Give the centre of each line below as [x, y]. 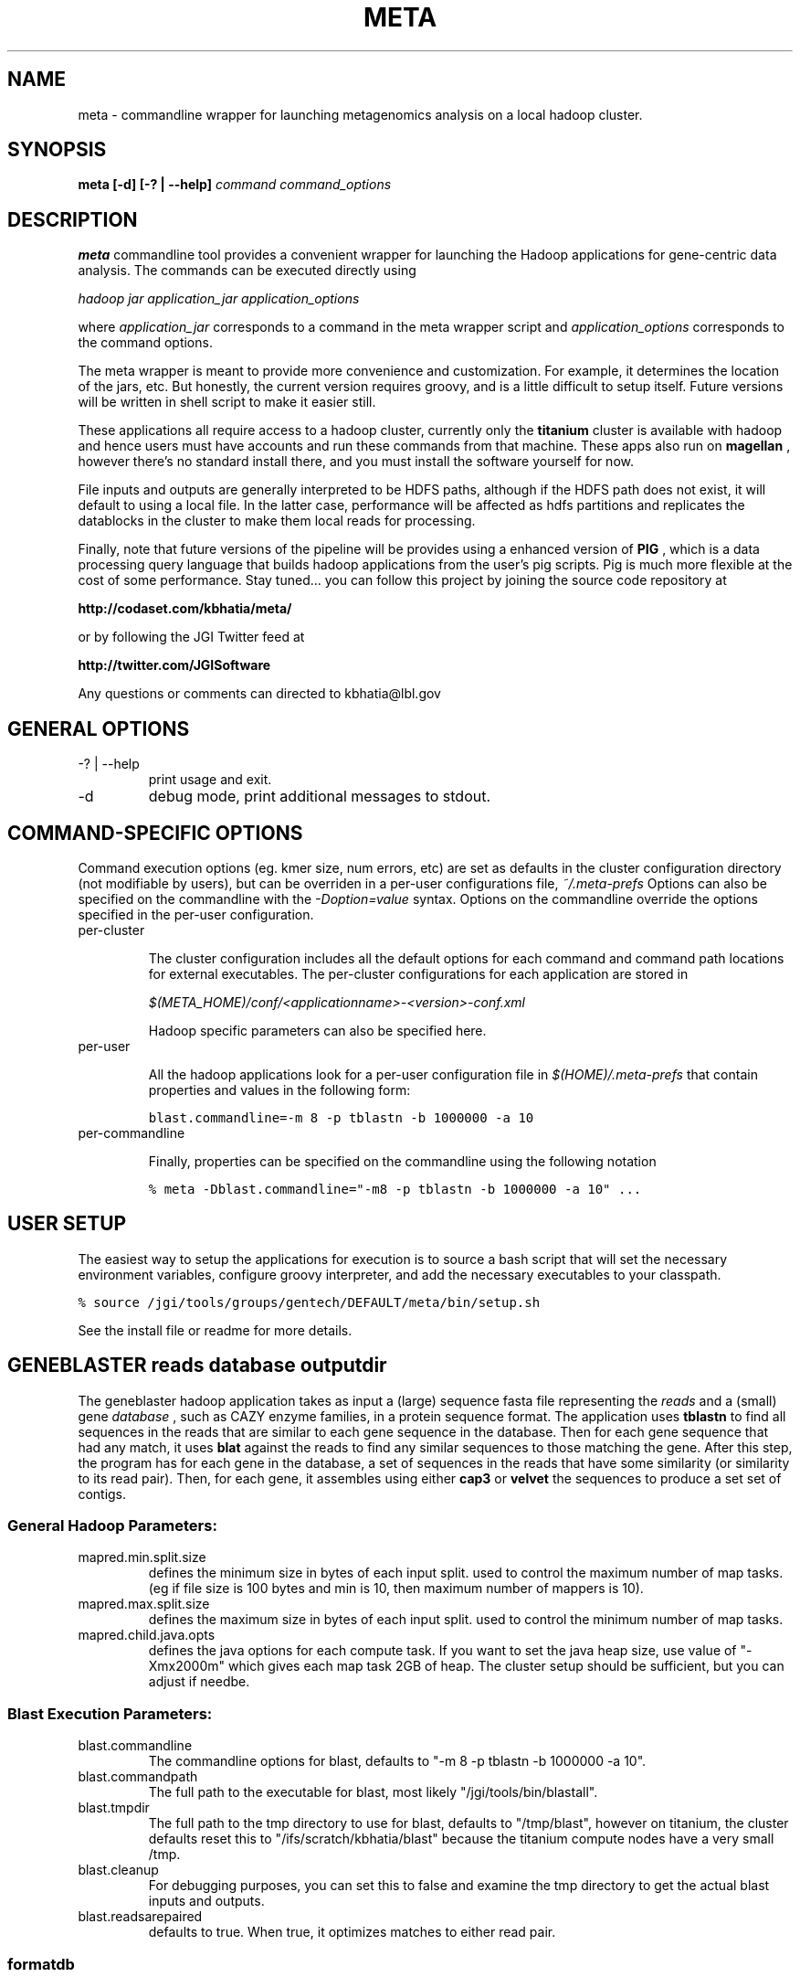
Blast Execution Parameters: [110, 1713]
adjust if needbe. [199, 1682]
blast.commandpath [138, 1777]
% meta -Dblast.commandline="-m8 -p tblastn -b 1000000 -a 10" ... [395, 1189]
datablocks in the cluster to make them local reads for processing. [277, 521]
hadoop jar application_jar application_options [219, 299]
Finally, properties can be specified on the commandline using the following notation [402, 1161]
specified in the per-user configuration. [196, 914]
